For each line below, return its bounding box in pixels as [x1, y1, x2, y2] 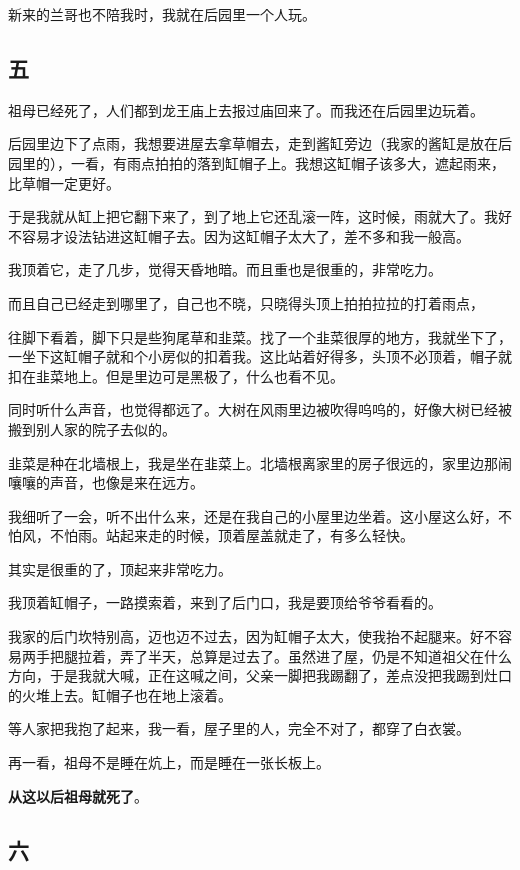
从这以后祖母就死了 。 [8, 785, 148, 806]
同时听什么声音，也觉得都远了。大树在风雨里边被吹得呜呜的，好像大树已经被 [8, 399, 512, 420]
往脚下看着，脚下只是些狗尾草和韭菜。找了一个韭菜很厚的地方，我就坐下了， [8, 326, 512, 347]
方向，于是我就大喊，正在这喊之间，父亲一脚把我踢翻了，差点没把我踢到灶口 [8, 665, 512, 686]
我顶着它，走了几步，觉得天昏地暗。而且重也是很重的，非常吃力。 [8, 259, 442, 280]
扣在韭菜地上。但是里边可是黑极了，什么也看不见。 [8, 365, 344, 386]
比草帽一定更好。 [8, 172, 120, 193]
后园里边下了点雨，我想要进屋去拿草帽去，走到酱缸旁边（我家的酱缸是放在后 [8, 133, 512, 154]
